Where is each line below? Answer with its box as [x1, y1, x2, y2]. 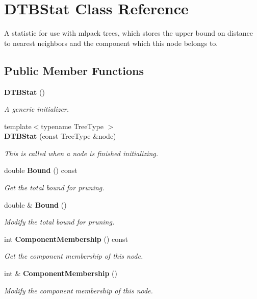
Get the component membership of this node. [4, 251, 143, 261]
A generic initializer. [4, 104, 69, 114]
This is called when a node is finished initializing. [4, 147, 159, 158]
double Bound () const [4, 165, 78, 176]
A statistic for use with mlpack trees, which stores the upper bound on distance [4, 28, 253, 38]
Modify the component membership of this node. [4, 285, 153, 295]
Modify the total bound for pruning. [4, 216, 115, 227]
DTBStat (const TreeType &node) [4, 131, 116, 141]
